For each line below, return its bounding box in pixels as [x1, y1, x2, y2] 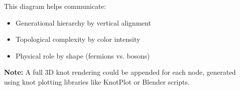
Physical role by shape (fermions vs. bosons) [15, 50, 150, 60]
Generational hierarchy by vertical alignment [15, 17, 151, 28]
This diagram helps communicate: [4, 1, 106, 11]
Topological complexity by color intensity [15, 34, 140, 44]
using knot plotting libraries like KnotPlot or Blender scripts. [4, 76, 190, 87]
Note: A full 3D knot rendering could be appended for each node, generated [4, 67, 236, 77]
